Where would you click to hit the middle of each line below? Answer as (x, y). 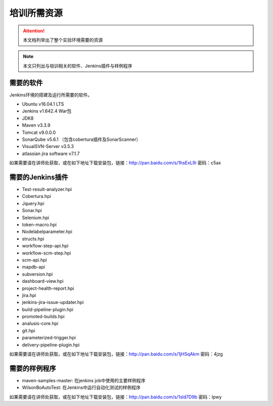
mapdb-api (34, 267)
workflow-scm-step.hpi (47, 253)
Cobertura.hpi (37, 196)
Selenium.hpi (36, 218)
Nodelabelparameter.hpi (47, 232)
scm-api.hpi (35, 260)
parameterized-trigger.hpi (49, 338)
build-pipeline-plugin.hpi (48, 309)
